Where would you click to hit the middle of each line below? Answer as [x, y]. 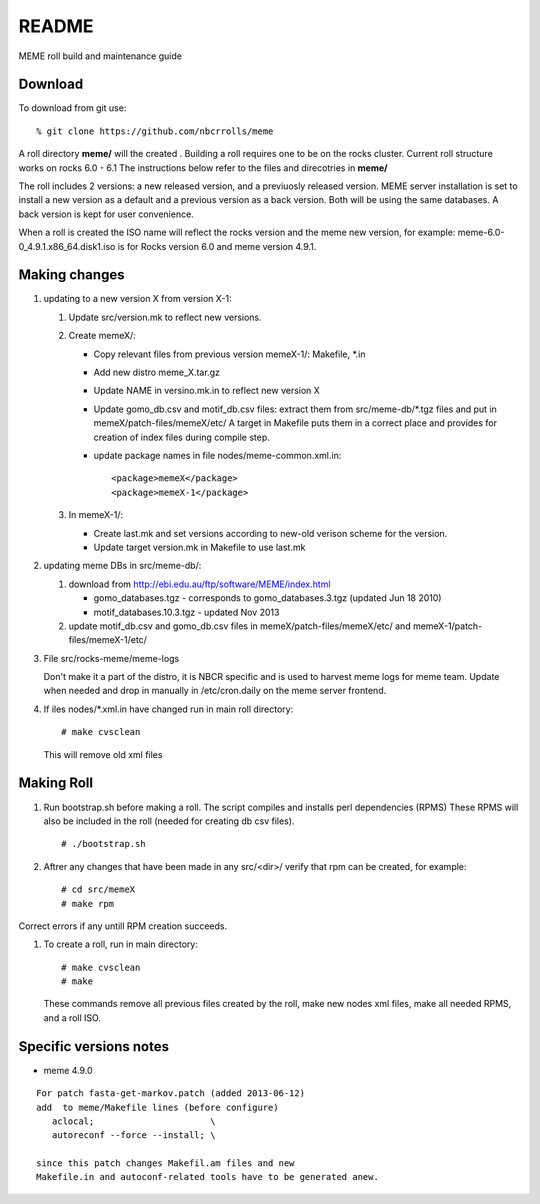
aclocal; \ [133, 1121]
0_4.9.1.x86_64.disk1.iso [67, 246]
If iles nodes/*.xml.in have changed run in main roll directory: [168, 709]
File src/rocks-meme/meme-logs [111, 658]
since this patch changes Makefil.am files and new [165, 1163]
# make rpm [88, 903]
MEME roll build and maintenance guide [100, 56]
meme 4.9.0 [68, 1070]
